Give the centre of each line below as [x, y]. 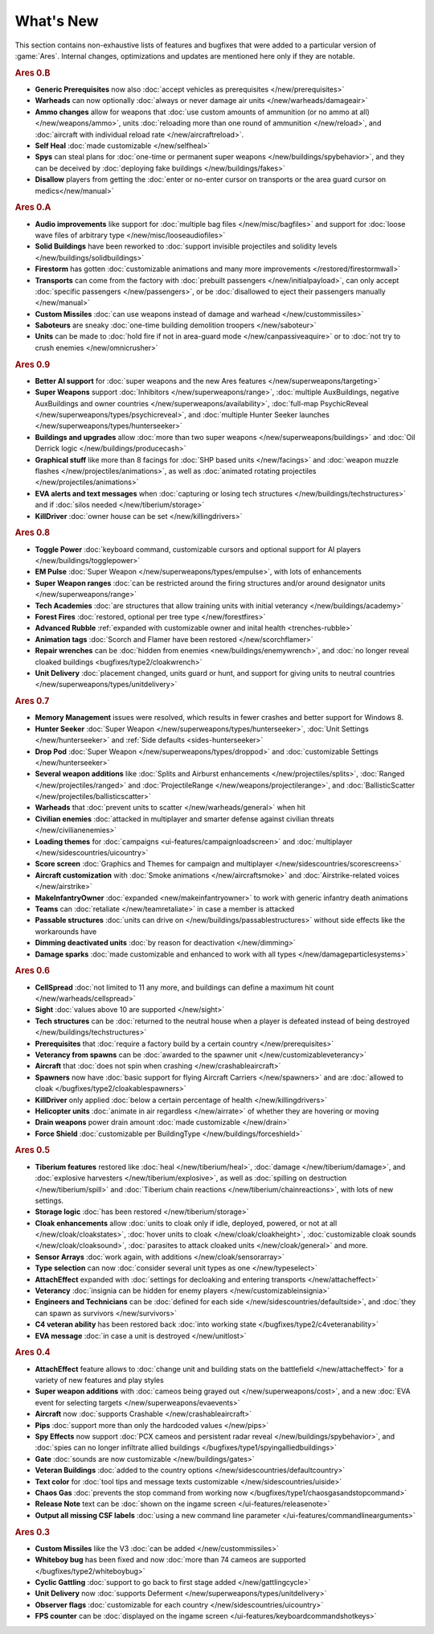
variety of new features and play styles [99, 1381]
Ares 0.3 [33, 1532]
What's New [57, 21]
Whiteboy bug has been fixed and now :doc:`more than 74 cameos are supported [170, 1560]
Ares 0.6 [33, 971]
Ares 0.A [33, 208]
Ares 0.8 [33, 533]
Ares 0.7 [32, 702]
